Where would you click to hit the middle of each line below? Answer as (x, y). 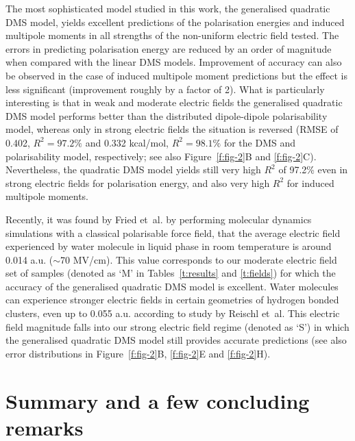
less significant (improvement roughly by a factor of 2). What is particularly (165, 89)
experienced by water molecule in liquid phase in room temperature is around (169, 246)
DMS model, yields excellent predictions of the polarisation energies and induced (175, 22)
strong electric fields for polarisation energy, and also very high (138, 182)
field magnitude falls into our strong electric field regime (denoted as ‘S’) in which (177, 326)
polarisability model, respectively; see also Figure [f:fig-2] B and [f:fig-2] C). (161, 156)
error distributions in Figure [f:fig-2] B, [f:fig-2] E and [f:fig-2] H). (138, 353)
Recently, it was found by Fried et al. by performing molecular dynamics (159, 219)
